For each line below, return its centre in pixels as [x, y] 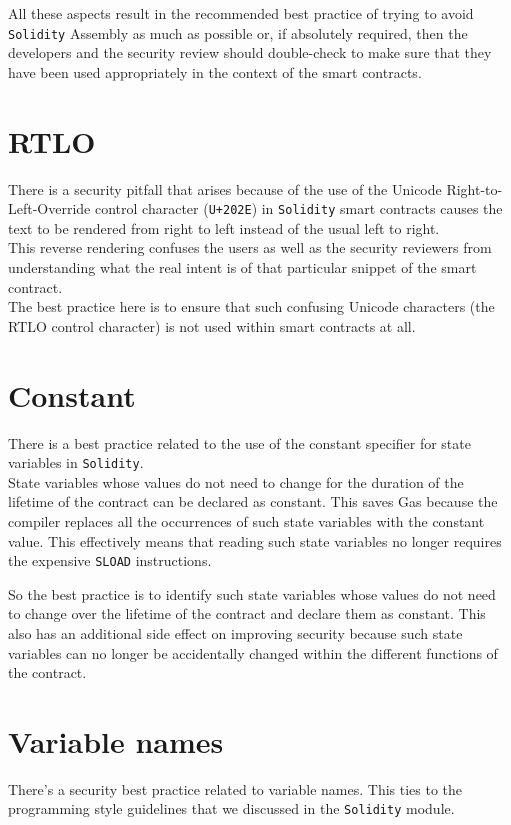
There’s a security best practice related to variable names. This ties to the [235, 788]
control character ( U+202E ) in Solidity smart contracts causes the [298, 208]
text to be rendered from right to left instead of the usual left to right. [224, 227]
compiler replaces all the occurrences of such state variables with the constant [246, 520]
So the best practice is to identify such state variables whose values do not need [252, 593]
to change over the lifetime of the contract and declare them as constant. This [247, 613]
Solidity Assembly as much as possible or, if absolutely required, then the [238, 32]
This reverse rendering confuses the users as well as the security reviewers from [250, 247]
